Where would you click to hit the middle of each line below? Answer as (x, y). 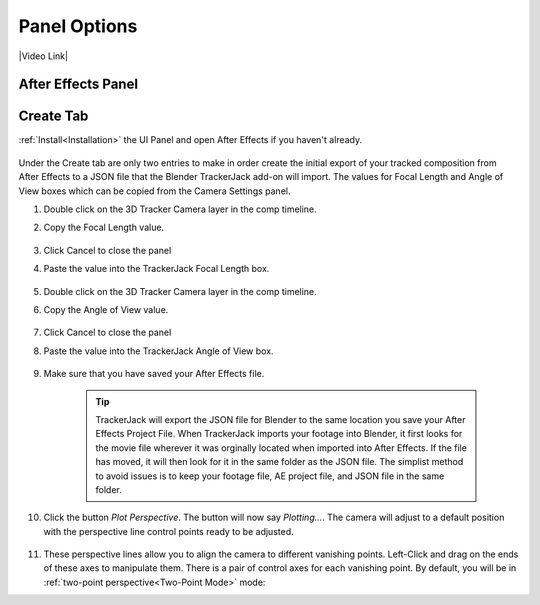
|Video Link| (43, 56)
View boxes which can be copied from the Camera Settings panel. (154, 191)
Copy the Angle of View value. (106, 309)
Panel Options (78, 26)
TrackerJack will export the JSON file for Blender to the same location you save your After (280, 419)
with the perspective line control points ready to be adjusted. (168, 531)
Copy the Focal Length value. (104, 227)
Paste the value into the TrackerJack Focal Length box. (156, 269)
